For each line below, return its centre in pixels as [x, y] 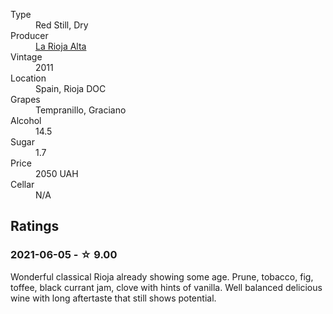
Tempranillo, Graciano [81, 110]
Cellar [22, 184]
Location [28, 78]
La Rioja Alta [61, 46]
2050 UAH [57, 173]
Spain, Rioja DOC [71, 88]
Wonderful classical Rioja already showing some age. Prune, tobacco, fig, [162, 276]
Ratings [35, 226]
